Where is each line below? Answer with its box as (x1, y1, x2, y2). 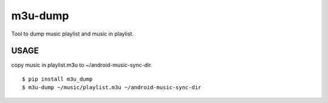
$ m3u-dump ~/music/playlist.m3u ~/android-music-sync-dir (22, 84, 202, 91)
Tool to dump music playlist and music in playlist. (11, 30, 134, 37)
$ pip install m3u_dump (22, 75, 93, 83)
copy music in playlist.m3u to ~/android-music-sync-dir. (11, 61, 152, 69)
